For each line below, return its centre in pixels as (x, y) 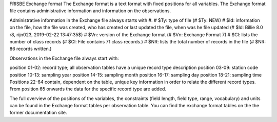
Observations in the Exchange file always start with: (64, 58)
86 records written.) (31, 49)
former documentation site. (38, 113)
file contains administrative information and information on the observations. (90, 11)
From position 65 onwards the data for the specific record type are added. (88, 89)
